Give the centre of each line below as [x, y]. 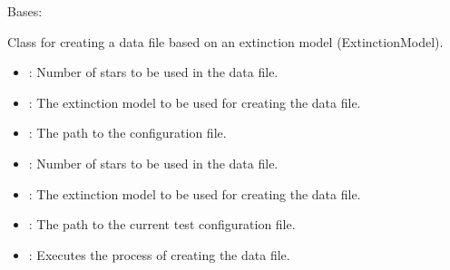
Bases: [25, 11]
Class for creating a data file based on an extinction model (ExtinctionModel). [225, 41]
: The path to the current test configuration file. [162, 224]
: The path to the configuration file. [127, 133]
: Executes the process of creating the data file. [159, 254]
